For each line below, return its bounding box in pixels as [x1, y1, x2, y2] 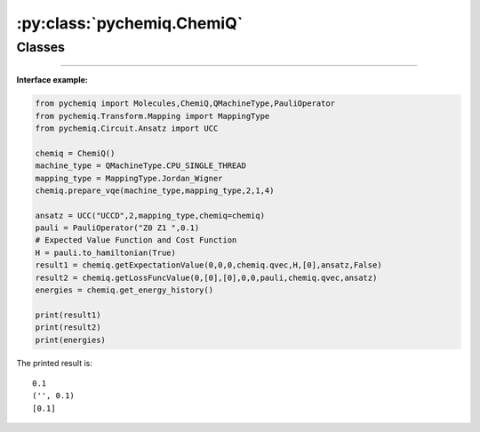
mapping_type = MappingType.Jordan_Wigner [35, 173, 223, 183]
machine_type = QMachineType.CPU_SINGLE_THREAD [35, 161, 246, 171]
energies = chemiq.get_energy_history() [35, 285, 213, 295]
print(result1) [35, 309, 101, 320]
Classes [16, 39, 66, 55]
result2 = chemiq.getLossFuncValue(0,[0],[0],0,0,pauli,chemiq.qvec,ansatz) [35, 272, 378, 283]
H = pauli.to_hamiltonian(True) [35, 247, 177, 258]
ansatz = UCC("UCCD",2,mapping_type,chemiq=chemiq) [35, 210, 266, 220]
